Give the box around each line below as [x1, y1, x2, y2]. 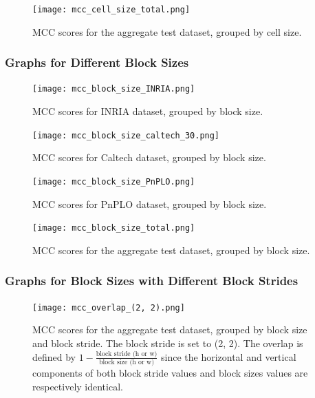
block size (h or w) [99, 359, 154, 366]
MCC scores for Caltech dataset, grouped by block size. [32, 150, 266, 165]
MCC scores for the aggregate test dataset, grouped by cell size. [32, 24, 302, 39]
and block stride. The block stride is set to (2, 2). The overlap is [32, 335, 303, 350]
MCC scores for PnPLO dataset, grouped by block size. [32, 196, 267, 211]
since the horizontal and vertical [160, 349, 296, 364]
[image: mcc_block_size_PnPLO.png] [32, 176, 195, 187]
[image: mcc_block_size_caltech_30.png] [32, 130, 220, 140]
